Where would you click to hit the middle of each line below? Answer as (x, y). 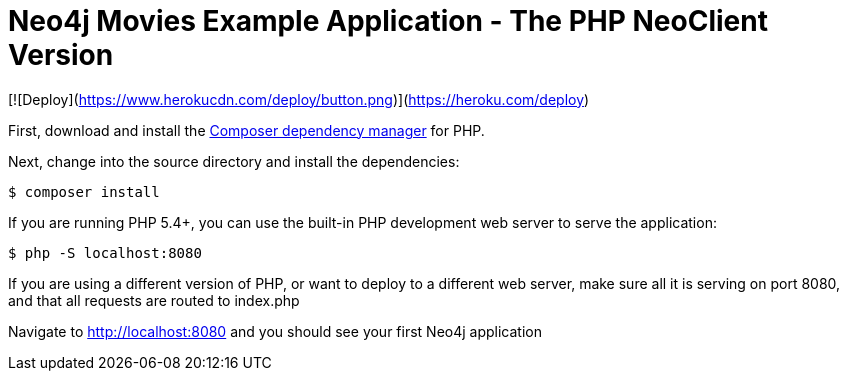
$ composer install (84, 191)
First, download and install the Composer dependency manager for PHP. (246, 130)
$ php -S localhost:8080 (105, 252)
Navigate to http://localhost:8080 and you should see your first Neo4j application (275, 331)
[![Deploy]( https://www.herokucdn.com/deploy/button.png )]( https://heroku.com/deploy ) (299, 99)
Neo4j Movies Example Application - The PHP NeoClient (388, 21)
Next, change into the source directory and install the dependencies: (234, 161)
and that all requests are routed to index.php (154, 300)
